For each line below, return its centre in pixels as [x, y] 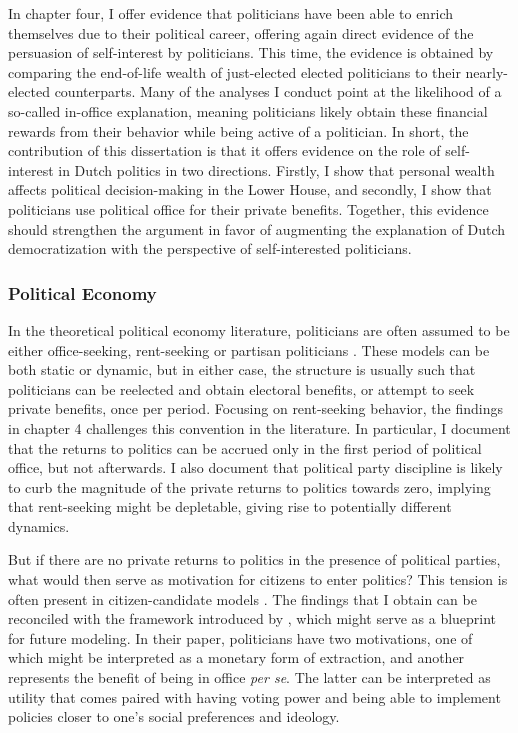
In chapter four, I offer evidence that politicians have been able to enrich [231, 13]
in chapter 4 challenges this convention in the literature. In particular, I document [259, 427]
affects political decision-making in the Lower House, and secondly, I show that [250, 189]
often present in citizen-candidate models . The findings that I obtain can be [242, 598]
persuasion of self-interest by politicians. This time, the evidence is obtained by [251, 52]
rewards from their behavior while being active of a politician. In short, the [238, 130]
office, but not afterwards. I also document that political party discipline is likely [255, 467]
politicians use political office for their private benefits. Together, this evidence [248, 208]
